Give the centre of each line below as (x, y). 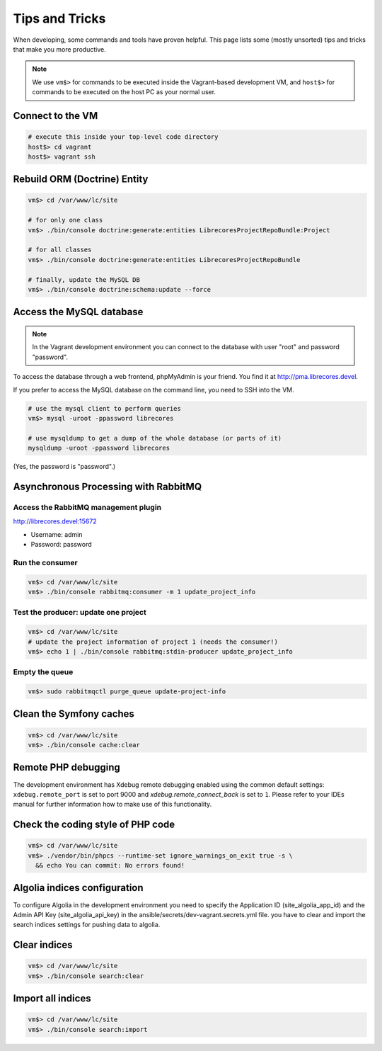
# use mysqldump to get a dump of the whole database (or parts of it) (155, 438)
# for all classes (60, 250)
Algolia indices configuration (79, 888)
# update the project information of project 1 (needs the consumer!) (153, 642)
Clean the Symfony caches (74, 714)
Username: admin (57, 534)
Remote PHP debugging (66, 767)
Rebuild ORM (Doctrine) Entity (81, 180)
